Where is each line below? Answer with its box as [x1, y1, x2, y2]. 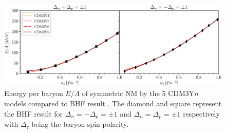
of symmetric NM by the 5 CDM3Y [82, 88, 195, 99]
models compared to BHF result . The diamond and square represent [4, 98, 222, 109]
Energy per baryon [4, 88, 63, 99]
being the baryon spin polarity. [31, 119, 129, 129]
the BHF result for [4, 108, 63, 119]
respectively [183, 108, 220, 119]
